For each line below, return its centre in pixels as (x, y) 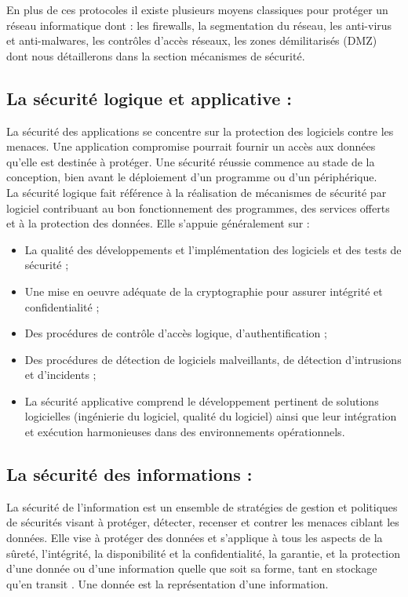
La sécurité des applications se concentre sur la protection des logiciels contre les (200, 131)
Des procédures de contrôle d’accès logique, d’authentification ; (176, 333)
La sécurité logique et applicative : (149, 98)
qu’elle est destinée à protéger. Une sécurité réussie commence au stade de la (191, 161)
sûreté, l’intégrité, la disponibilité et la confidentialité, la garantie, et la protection (204, 553)
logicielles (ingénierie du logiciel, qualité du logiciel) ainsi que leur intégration (211, 416)
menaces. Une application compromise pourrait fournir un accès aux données (191, 146)
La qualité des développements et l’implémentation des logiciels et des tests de (213, 249)
